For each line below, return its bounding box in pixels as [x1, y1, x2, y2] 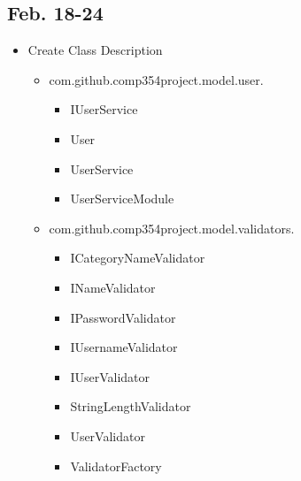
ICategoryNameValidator [70, 248, 205, 267]
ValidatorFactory [70, 456, 162, 475]
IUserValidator [70, 367, 150, 386]
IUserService [70, 100, 138, 118]
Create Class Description [27, 41, 163, 59]
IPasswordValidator [70, 308, 176, 326]
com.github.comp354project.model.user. [49, 70, 264, 88]
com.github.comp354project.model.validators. [49, 218, 295, 237]
